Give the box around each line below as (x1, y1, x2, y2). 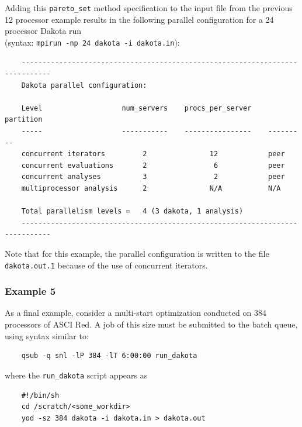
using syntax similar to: (5, 329, 89, 342)
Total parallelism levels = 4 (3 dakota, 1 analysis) (21, 207, 244, 216)
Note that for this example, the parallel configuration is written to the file (5, 247, 269, 259)
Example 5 (5, 284, 56, 298)
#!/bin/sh (21, 391, 60, 400)
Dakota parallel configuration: (21, 81, 147, 89)
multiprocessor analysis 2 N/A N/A (21, 184, 281, 193)
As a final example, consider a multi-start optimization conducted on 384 (5, 307, 266, 319)
